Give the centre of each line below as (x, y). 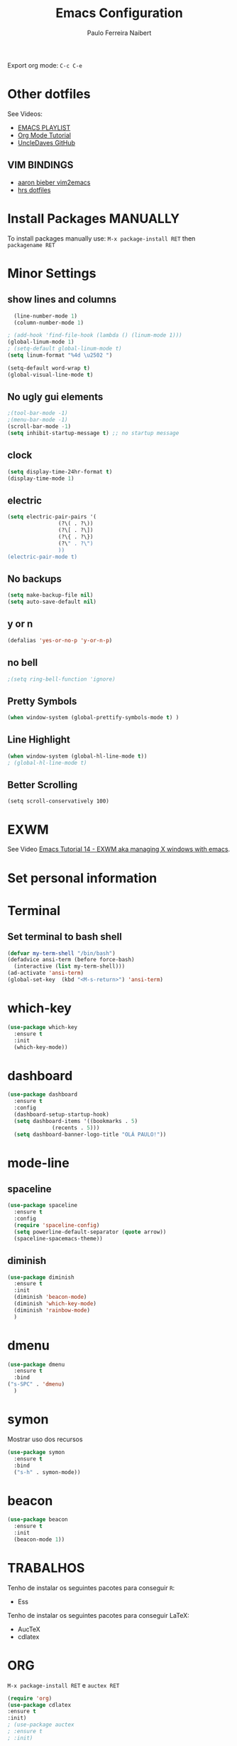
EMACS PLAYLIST (44, 127)
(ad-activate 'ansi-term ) (45, 973)
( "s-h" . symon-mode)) (47, 1472)
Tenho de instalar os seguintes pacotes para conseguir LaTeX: (98, 1615)
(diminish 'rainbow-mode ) (52, 1310)
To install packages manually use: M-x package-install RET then (101, 238)
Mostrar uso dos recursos (45, 1439)
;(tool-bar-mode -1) (38, 413)
